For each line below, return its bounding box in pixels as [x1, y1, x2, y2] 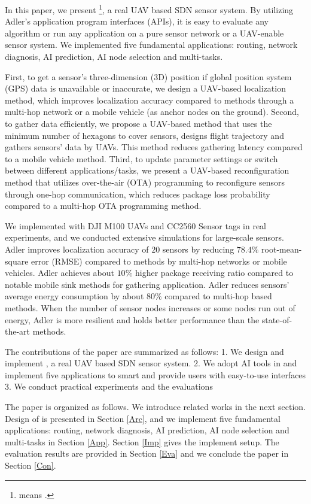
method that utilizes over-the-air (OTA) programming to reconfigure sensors [5, 175, 285, 188]
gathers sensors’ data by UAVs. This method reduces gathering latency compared [5, 141, 303, 153]
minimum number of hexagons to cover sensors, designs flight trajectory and [5, 129, 284, 141]
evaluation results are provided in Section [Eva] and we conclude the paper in [5, 447, 289, 460]
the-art [5, 325, 31, 338]
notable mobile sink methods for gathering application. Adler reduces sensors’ [5, 278, 289, 290]
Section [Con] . [5, 459, 56, 472]
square [5, 254, 29, 267]
